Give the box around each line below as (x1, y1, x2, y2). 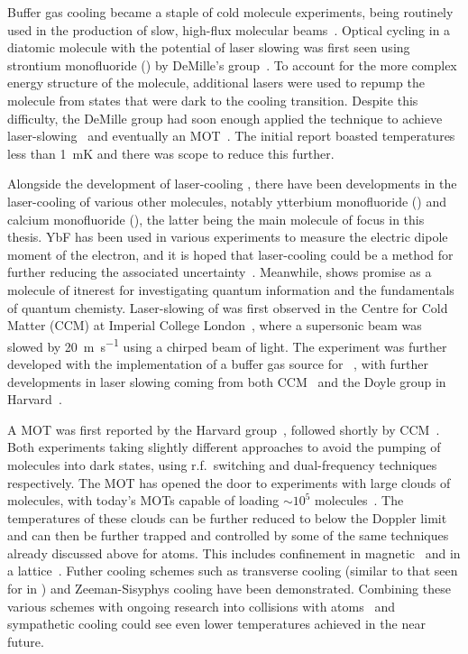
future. (7, 631, 44, 650)
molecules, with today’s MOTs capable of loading (7, 491, 280, 510)
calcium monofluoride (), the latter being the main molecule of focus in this (7, 209, 425, 228)
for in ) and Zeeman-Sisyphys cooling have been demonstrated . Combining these (7, 579, 451, 598)
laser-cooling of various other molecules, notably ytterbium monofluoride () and (7, 191, 446, 210)
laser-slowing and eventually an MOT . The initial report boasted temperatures (7, 126, 455, 145)
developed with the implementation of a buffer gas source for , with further (7, 354, 429, 373)
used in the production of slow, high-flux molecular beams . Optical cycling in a (7, 20, 451, 39)
